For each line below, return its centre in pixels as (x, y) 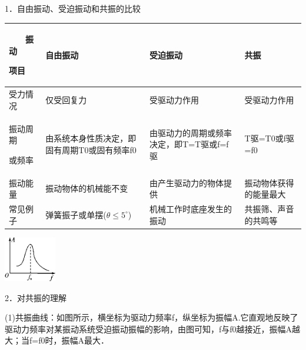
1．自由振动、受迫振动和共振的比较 (73, 8)
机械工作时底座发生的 (191, 209)
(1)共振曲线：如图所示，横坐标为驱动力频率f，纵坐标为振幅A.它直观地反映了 (152, 317)
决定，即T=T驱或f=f (189, 144)
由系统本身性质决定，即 (91, 138)
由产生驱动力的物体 (187, 182)
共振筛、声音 (269, 209)
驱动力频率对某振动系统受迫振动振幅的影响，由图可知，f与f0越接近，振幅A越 (153, 328)
